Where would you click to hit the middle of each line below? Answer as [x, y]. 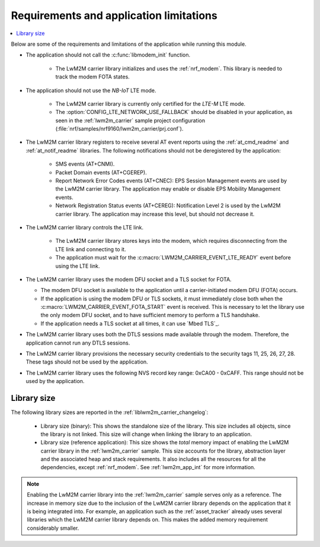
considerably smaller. [53, 528]
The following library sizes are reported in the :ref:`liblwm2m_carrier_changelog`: [110, 412]
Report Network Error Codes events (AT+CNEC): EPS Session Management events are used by [171, 181]
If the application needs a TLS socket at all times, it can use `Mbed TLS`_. [130, 323]
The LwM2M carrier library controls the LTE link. [85, 227]
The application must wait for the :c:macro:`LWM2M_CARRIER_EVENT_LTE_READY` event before [173, 258]
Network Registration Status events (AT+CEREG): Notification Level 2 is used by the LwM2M [168, 205]
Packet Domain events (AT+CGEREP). [101, 172]
